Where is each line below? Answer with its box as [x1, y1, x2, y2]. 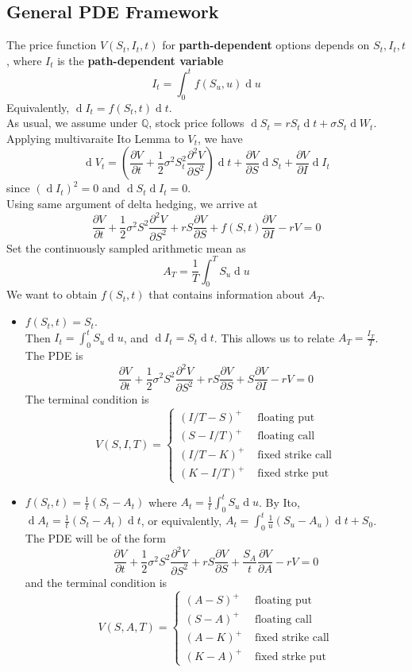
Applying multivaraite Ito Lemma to [6, 129, 184, 146]
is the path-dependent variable [57, 52, 224, 68]
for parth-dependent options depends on [162, 37, 370, 53]
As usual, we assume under [6, 114, 138, 131]
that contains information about [148, 286, 305, 303]
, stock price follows [148, 114, 245, 131]
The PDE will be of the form [25, 530, 166, 546]
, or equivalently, [141, 512, 222, 528]
